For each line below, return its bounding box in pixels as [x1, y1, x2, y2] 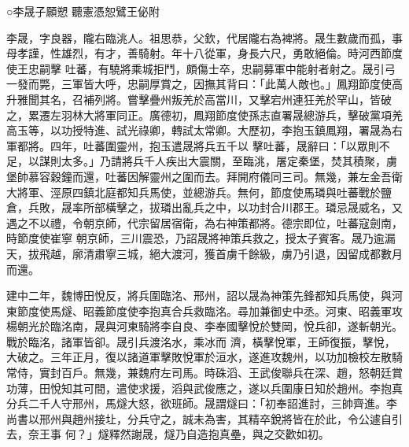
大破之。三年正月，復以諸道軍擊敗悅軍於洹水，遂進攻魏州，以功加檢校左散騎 [6, 349, 403, 365]
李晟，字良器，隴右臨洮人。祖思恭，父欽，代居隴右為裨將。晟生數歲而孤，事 [6, 29, 403, 46]
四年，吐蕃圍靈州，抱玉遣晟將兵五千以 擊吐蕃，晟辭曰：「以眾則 [50, 137, 379, 153]
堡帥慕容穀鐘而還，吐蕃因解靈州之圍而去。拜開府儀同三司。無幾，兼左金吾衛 [6, 168, 403, 184]
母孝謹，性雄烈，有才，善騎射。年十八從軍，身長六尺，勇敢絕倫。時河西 [6, 45, 381, 61]
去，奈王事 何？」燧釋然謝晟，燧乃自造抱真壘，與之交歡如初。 [6, 426, 330, 442]
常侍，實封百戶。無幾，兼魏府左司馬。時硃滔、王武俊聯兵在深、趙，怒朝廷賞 [6, 364, 403, 381]
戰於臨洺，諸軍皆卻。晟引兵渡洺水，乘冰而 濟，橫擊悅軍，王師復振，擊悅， [6, 333, 396, 349]
